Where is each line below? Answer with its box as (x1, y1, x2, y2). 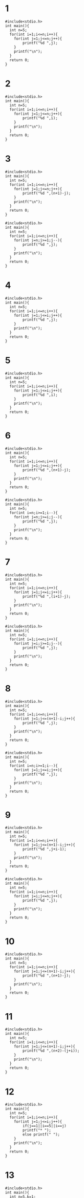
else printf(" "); (22, 1132, 60, 1137)
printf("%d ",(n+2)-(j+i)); (22, 1048, 80, 1053)
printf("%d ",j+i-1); (22, 847, 67, 852)
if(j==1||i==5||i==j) (22, 1124, 67, 1129)
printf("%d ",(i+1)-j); (22, 594, 71, 599)
